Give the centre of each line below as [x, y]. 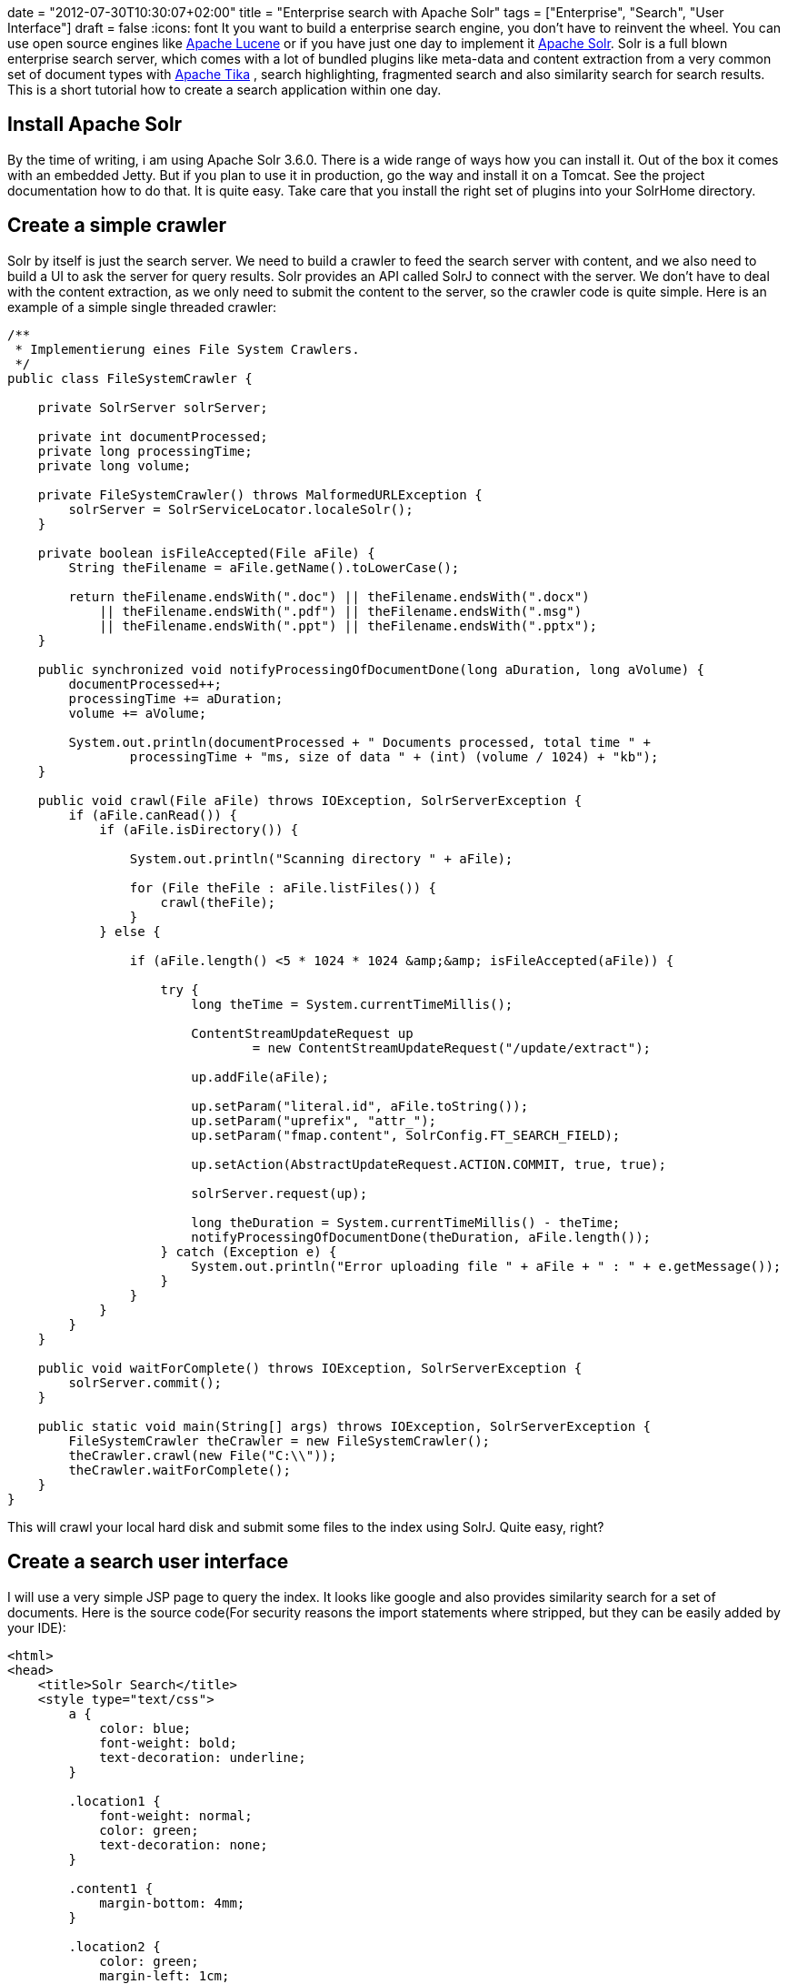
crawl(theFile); [218, 902]
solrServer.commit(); [145, 1382]
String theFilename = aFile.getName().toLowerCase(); [264, 567]
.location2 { [115, 1946]
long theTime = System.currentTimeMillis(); [352, 1004]
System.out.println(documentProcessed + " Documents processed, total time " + [360, 742]
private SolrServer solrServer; [153, 407]
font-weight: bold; [168, 1742]
